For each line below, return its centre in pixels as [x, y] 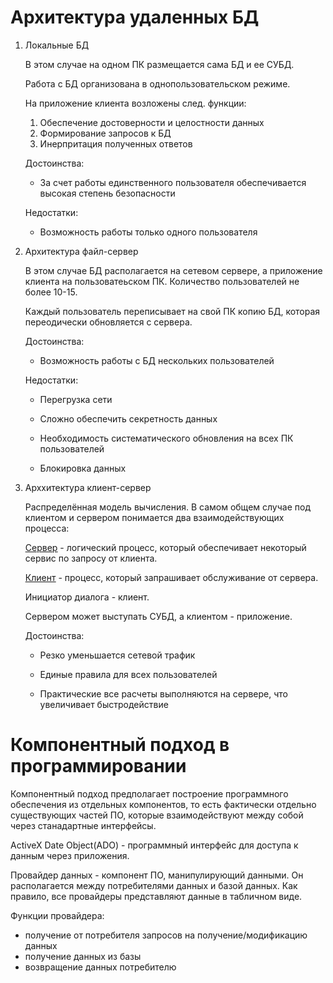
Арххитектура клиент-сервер [88, 487]
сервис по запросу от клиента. [91, 558]
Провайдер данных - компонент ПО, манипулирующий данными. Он [157, 875]
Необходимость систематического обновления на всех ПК [166, 438]
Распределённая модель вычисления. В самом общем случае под [167, 507]
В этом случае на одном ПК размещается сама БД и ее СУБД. [159, 64]
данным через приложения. [70, 855]
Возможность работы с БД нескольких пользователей [157, 360]
